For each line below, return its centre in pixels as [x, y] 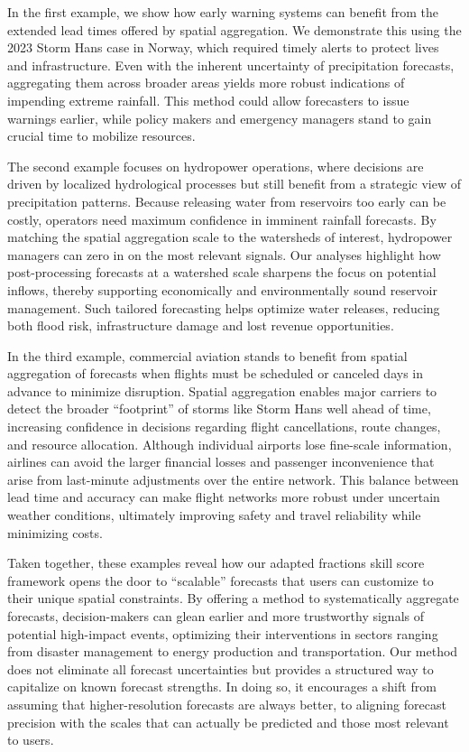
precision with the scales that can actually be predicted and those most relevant [228, 722]
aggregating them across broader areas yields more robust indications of [206, 83]
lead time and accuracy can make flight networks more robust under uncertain [224, 497]
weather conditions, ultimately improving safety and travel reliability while [214, 515]
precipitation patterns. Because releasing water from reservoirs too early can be [227, 201]
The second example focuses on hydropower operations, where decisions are [216, 166]
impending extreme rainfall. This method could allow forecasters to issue [208, 100]
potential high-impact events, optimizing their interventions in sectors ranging [223, 633]
